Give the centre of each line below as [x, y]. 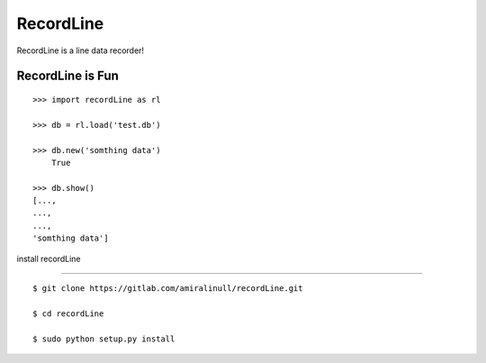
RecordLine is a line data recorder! [80, 50]
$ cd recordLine [68, 313]
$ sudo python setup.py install [104, 339]
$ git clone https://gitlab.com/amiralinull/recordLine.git [168, 289]
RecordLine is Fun [67, 76]
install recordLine [49, 259]
